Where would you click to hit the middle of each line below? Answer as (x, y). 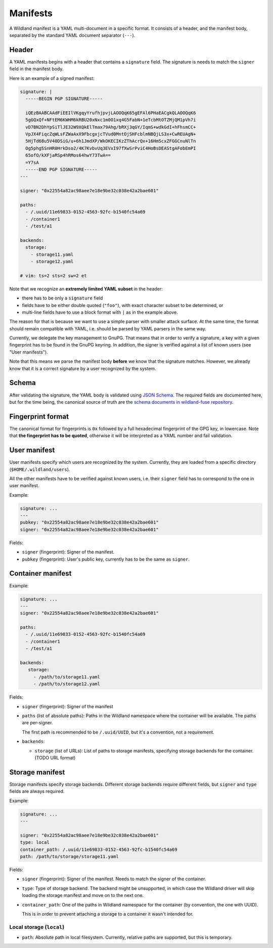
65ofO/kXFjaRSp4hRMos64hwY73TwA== (68, 155)
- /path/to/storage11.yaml (67, 677)
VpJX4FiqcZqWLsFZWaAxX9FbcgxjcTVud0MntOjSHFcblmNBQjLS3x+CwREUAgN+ (111, 134)
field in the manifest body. (36, 69)
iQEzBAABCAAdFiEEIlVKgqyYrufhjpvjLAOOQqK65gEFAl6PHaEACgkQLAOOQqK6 (111, 113)
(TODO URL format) (55, 758)
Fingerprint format (39, 417)
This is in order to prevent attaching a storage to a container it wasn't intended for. (108, 914)
